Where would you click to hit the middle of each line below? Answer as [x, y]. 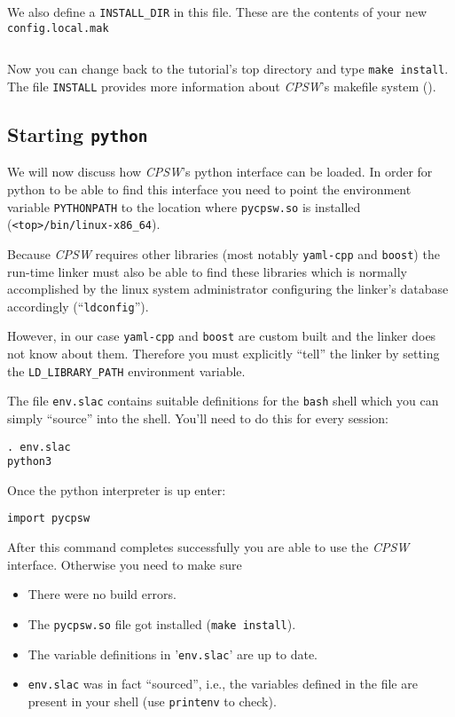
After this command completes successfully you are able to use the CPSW [208, 547]
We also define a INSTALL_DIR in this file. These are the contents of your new [217, 12]
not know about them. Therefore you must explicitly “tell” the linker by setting [224, 354]
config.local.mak [58, 28]
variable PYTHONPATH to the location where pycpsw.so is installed [184, 206]
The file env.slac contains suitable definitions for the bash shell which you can [223, 401]
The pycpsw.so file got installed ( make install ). [162, 623]
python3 [30, 462]
